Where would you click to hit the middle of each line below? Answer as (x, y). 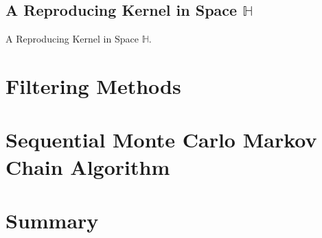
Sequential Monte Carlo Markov (161, 140)
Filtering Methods (93, 85)
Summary (52, 220)
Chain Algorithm (88, 166)
